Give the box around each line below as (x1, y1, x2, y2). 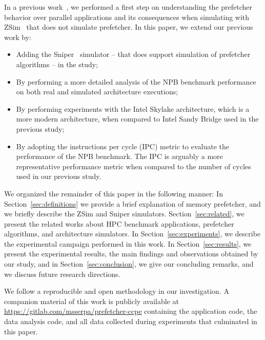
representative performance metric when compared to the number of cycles (16, 161, 251, 171)
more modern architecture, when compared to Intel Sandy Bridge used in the (16, 113, 259, 124)
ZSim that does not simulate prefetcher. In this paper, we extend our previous (4, 22, 253, 32)
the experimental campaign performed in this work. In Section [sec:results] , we (4, 238, 252, 249)
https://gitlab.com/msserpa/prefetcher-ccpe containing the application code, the (4, 306, 257, 316)
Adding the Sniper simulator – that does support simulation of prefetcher (16, 49, 251, 59)
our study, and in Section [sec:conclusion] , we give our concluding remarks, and (4, 258, 254, 269)
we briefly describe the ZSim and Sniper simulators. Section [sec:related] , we (4, 208, 244, 219)
